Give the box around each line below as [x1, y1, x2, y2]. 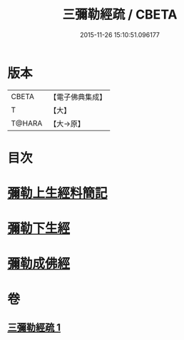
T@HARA [11, 118, 43, 128]
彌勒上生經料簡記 [7, 185, 108, 202]
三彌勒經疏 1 [7, 321, 61, 334]
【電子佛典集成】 [49, 92, 107, 102]
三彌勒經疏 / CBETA [62, 6, 178, 23]
